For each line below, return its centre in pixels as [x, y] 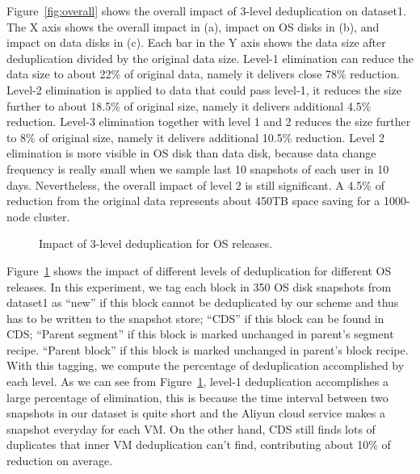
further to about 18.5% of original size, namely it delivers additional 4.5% [189, 105]
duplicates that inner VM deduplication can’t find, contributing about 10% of [199, 445]
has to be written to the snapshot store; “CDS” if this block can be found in [195, 318]
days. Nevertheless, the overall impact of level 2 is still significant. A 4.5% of [195, 185]
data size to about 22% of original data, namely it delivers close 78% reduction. [203, 74]
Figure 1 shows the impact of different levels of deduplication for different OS [199, 270]
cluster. [52, 216]
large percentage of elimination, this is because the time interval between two [197, 397]
